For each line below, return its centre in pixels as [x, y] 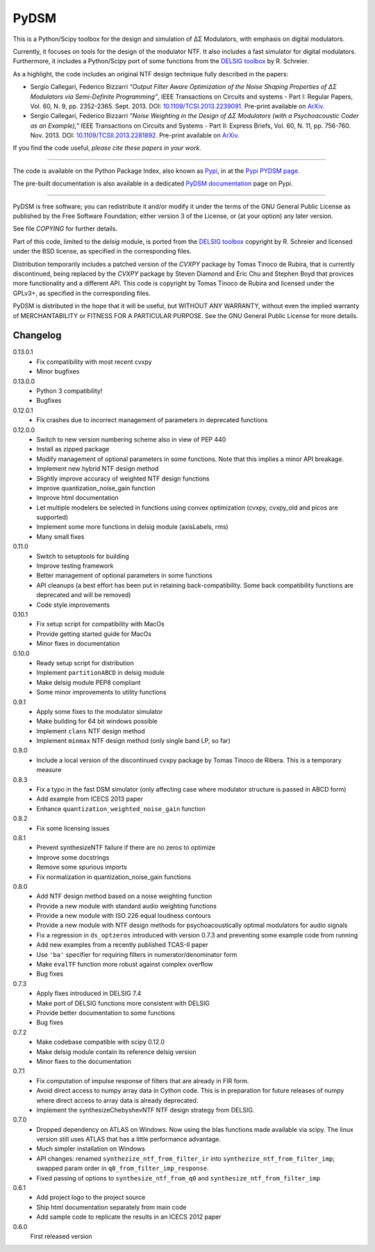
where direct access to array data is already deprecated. [117, 1100]
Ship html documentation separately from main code [111, 1207]
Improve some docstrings [73, 857]
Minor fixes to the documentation [84, 1061]
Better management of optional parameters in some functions [125, 576]
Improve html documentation [77, 498]
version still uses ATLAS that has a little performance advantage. [129, 1140]
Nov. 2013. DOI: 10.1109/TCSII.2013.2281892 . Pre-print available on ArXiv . [135, 135]
